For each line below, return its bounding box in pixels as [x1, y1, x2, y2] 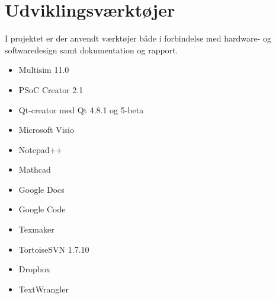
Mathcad [18, 163, 51, 176]
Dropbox [18, 263, 50, 275]
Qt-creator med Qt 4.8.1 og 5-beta [18, 103, 144, 116]
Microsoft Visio [18, 123, 74, 136]
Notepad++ [18, 143, 63, 155]
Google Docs [18, 183, 65, 195]
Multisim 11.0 [18, 63, 69, 76]
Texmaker [18, 223, 54, 236]
